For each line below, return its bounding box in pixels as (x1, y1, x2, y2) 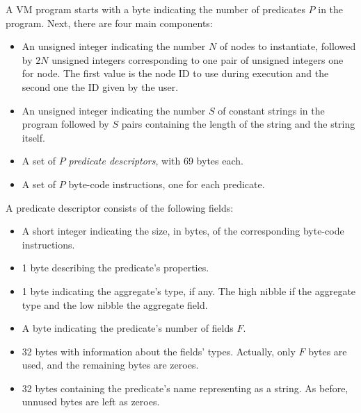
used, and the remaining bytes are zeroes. (22, 357, 199, 372)
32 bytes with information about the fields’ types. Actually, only (22, 344, 296, 358)
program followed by (22, 117, 109, 131)
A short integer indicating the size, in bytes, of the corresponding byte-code (22, 224, 344, 238)
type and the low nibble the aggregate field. (22, 297, 208, 312)
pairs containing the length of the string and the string (121, 117, 355, 131)
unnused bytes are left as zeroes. (22, 394, 160, 409)
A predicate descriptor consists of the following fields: (6, 200, 234, 214)
